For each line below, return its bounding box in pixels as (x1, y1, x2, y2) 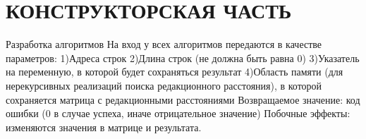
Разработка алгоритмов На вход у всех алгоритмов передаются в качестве (6, 37, 322, 52)
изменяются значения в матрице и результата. (6, 119, 202, 134)
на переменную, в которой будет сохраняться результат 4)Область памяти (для (6, 64, 343, 79)
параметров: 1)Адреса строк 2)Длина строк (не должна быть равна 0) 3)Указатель (6, 50, 360, 65)
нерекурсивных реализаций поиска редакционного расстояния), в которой (6, 78, 322, 92)
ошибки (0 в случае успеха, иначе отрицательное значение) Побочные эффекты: (6, 106, 350, 121)
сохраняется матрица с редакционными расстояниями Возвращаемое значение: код (6, 92, 360, 107)
